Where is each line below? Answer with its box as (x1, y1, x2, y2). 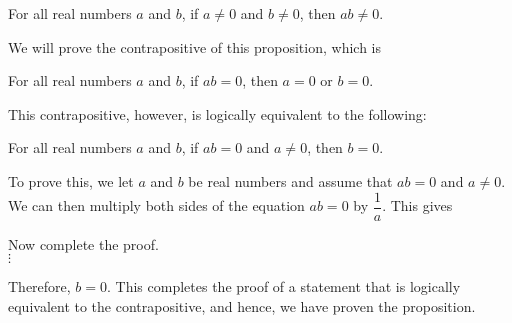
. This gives (382, 195, 453, 216)
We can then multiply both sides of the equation (8, 195, 305, 216)
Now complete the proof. (8, 233, 159, 254)
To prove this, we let (8, 170, 134, 191)
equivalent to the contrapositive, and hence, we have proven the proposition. (8, 295, 476, 316)
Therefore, (8, 276, 71, 297)
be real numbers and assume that (188, 170, 393, 191)
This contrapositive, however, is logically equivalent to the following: (8, 103, 427, 124)
